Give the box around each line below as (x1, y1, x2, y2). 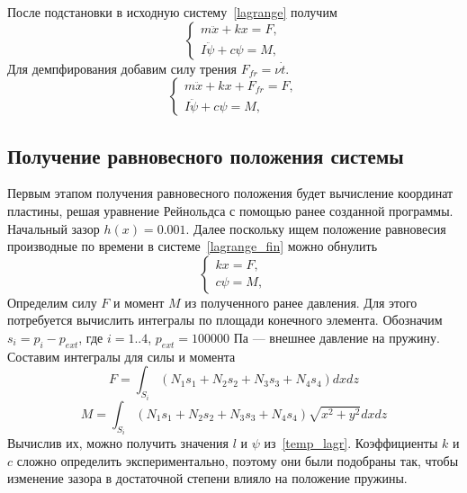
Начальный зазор (7, 219, 100, 238)
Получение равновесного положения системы (7, 141, 404, 169)
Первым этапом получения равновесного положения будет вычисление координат (7, 184, 454, 202)
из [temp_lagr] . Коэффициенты (264, 434, 438, 453)
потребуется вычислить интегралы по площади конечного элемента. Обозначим (7, 310, 443, 329)
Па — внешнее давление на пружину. (233, 327, 440, 346)
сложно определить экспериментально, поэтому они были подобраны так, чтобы (16, 451, 459, 470)
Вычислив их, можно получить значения (7, 434, 229, 453)
